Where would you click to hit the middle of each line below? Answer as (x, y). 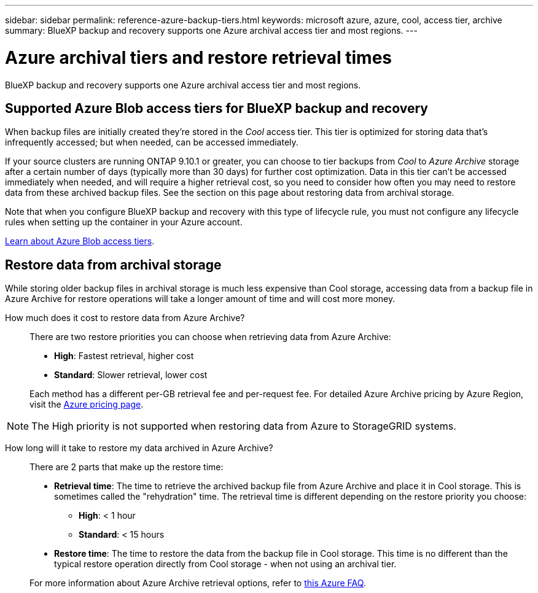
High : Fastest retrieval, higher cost (124, 356)
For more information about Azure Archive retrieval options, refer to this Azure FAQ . (198, 583)
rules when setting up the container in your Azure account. (124, 222)
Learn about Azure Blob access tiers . (80, 241)
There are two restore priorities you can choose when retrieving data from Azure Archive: (210, 337)
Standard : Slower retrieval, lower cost (131, 375)
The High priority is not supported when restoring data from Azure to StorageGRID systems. (244, 426)
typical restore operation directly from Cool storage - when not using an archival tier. (225, 564)
